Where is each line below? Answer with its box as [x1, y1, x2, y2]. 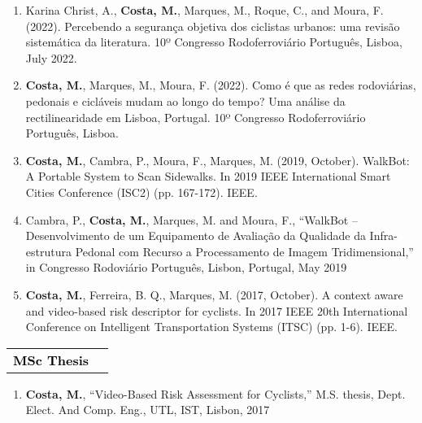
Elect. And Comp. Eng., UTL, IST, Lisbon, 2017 [25, 401, 270, 418]
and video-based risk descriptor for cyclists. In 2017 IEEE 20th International [25, 302, 408, 319]
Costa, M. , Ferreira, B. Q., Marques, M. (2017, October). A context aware [25, 286, 403, 303]
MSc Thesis [13, 350, 89, 369]
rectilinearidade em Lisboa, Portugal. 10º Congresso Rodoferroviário [25, 108, 366, 125]
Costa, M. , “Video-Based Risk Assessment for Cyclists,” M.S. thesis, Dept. [25, 385, 406, 402]
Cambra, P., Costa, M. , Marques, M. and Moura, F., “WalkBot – [25, 211, 358, 228]
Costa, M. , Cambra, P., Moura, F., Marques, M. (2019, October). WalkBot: [25, 151, 410, 168]
